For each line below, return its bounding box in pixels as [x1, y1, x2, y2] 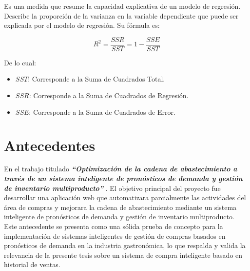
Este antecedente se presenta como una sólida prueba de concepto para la [4, 221, 223, 231]
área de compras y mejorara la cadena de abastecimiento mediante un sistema [4, 202, 237, 212]
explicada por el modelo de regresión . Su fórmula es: [4, 20, 160, 30]
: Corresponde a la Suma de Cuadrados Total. [28, 74, 165, 84]
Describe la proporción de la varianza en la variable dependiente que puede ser [4, 10, 239, 21]
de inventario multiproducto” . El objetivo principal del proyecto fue [4, 183, 221, 193]
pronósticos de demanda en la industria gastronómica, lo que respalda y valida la [4, 240, 246, 250]
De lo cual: [4, 57, 36, 67]
